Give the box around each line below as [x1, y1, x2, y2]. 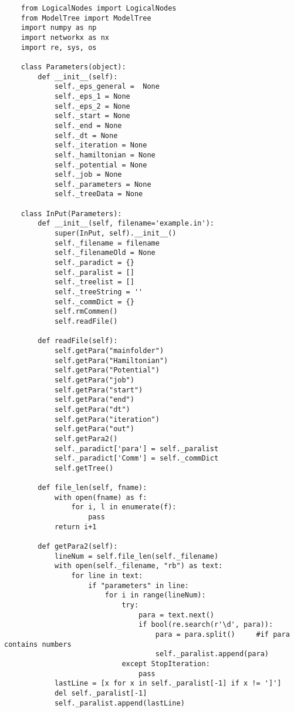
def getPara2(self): [38, 542, 118, 551]
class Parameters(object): [21, 62, 126, 71]
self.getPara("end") [54, 395, 134, 404]
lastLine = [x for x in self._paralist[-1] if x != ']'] [54, 679, 282, 688]
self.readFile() [54, 317, 118, 325]
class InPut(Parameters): [21, 209, 122, 218]
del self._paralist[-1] [54, 689, 147, 697]
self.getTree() [54, 464, 114, 472]
